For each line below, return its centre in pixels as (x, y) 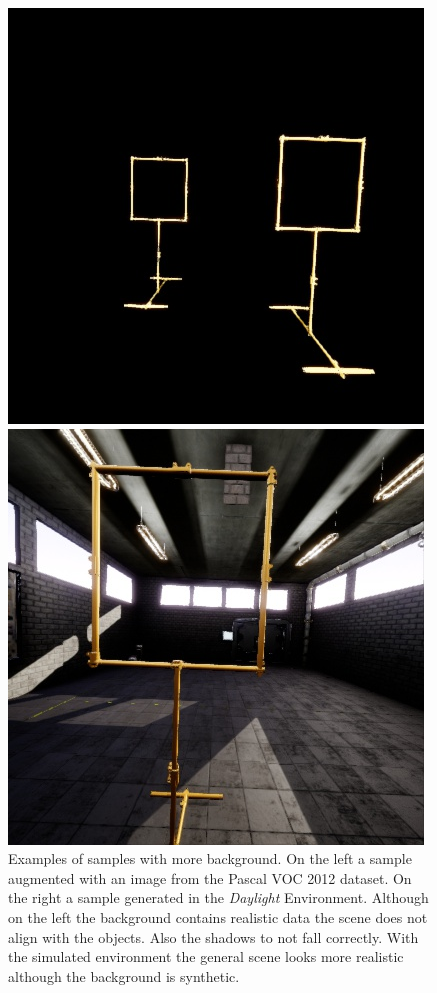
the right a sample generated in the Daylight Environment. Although (218, 897)
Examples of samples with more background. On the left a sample (210, 858)
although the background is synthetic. (124, 975)
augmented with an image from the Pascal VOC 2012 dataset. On (210, 877)
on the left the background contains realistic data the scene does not (218, 916)
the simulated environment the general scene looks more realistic (206, 956)
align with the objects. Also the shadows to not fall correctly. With (213, 936)
